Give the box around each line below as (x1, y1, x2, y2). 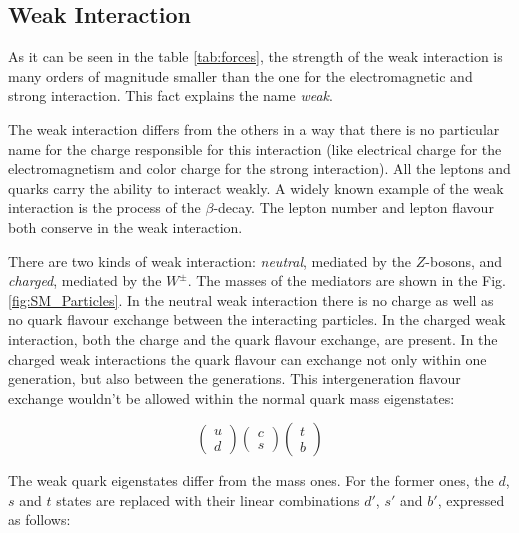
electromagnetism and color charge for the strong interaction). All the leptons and (8, 158, 511, 179)
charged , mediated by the (8, 270, 162, 291)
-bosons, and (425, 250, 503, 271)
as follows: (8, 509, 71, 530)
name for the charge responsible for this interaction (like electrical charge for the (8, 138, 502, 159)
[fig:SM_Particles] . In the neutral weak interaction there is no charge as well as (8, 289, 494, 310)
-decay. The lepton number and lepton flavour (213, 197, 494, 218)
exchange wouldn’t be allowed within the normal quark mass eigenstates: (8, 387, 455, 408)
